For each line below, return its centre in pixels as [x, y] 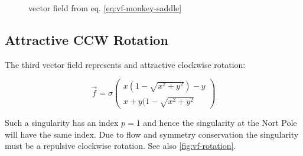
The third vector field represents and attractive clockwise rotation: [125, 64]
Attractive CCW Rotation [87, 39]
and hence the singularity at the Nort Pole [220, 123]
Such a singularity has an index [62, 123]
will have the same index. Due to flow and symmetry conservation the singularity [152, 134]
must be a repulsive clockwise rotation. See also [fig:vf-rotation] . [120, 146]
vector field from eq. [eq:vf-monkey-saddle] [105, 8]
